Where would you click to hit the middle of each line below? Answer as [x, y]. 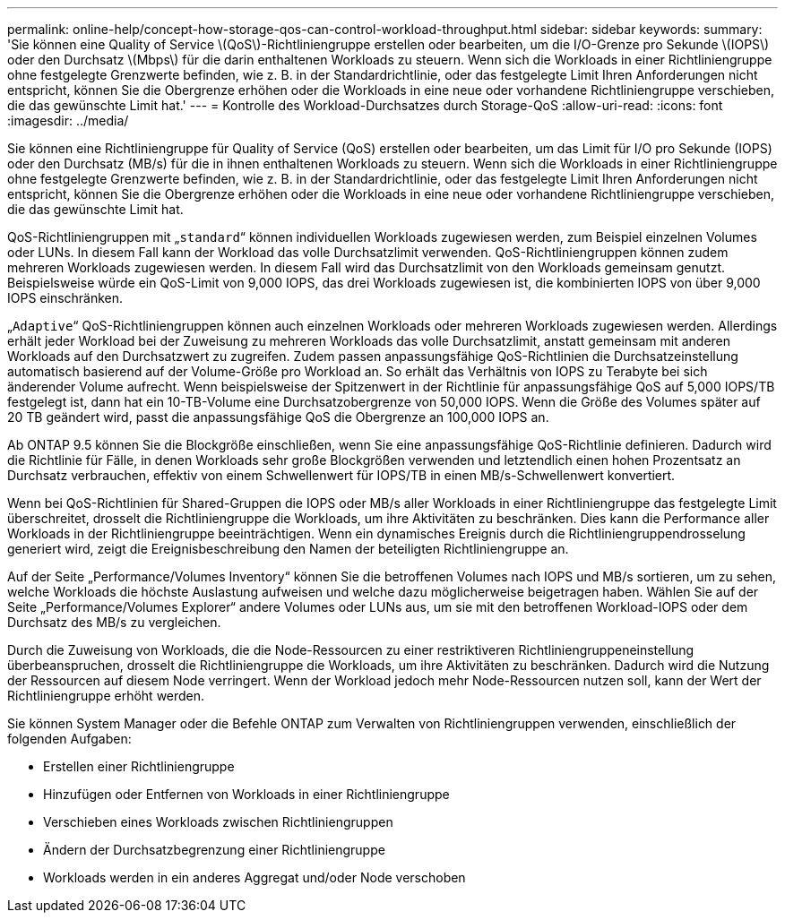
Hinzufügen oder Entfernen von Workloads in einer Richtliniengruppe [246, 794]
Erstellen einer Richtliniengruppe [139, 766]
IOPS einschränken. [65, 298]
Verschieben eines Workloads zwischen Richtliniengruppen [218, 822]
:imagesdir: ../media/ [68, 120]
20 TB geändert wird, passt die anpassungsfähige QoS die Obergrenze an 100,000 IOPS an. [278, 417]
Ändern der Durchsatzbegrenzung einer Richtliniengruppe [214, 850]
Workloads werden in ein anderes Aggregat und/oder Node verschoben [254, 877]
